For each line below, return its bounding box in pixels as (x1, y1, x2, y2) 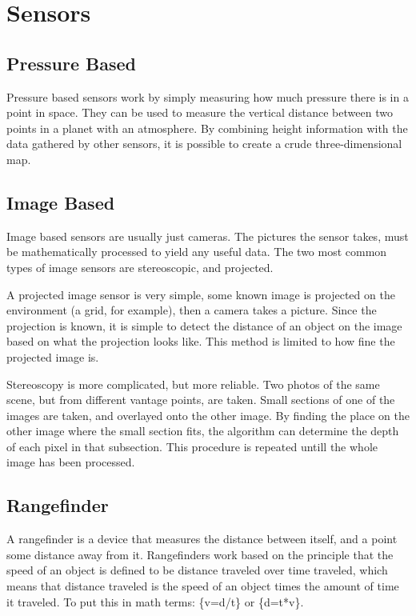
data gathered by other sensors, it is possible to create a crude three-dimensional (6, 135, 402, 152)
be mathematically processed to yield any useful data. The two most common (6, 243, 387, 260)
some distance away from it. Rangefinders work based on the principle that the (6, 546, 394, 562)
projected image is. (6, 348, 99, 365)
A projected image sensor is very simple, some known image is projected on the (6, 286, 395, 302)
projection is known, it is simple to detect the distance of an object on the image (6, 317, 402, 334)
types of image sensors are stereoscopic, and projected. (6, 258, 274, 275)
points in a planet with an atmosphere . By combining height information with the (6, 119, 408, 136)
